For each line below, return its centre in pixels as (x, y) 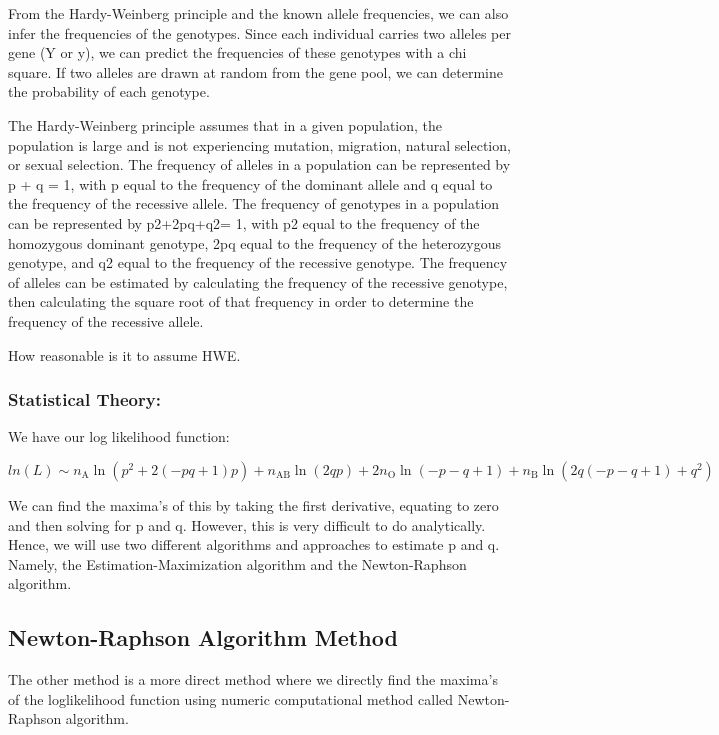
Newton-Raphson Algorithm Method (203, 637)
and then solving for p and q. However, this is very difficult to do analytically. (247, 524)
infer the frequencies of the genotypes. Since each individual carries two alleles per (259, 32)
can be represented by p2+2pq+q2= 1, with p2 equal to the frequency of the (244, 222)
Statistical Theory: (84, 399)
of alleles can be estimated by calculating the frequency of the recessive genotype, (258, 281)
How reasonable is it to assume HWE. (124, 354)
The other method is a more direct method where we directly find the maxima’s (253, 679)
